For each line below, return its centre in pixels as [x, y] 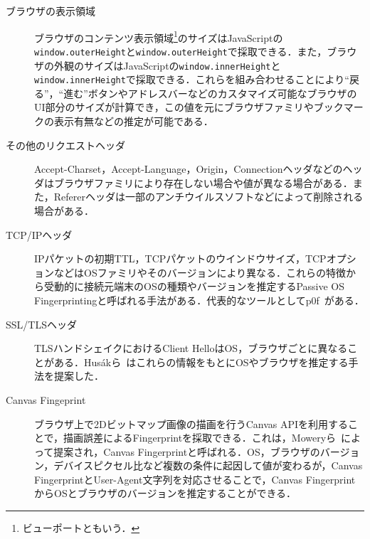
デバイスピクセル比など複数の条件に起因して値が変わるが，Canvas [208, 465]
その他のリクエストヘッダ [65, 145]
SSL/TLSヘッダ [41, 324]
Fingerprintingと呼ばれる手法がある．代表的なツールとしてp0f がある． [199, 300]
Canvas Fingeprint [46, 399]
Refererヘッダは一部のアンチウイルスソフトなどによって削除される [208, 197]
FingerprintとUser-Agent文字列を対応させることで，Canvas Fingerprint [195, 479]
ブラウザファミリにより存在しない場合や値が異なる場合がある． [203, 182]
